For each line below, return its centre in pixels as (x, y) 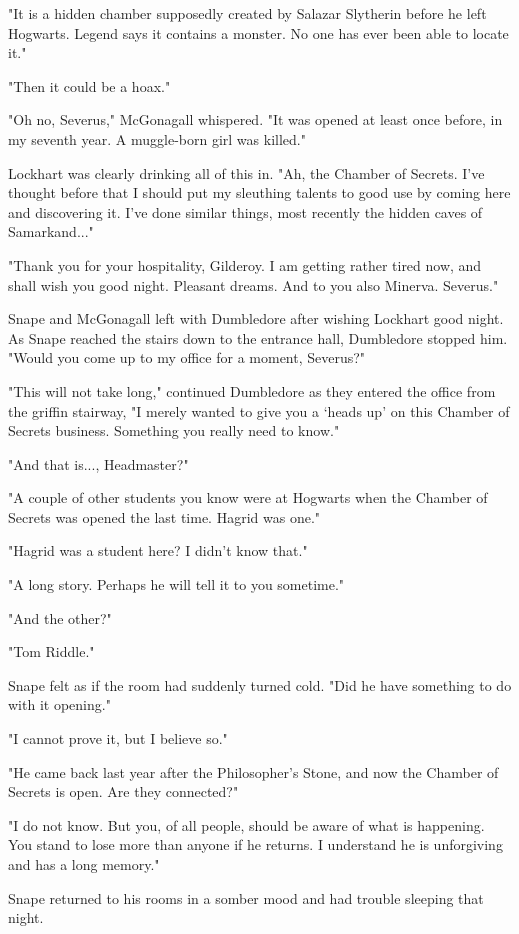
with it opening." (59, 704)
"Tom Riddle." (51, 651)
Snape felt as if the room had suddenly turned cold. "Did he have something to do (260, 684)
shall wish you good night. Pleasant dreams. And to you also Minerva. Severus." (253, 284)
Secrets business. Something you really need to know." (174, 430)
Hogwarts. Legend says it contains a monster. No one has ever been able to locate (258, 32)
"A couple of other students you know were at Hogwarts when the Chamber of (248, 497)
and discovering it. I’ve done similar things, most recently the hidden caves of (245, 211)
